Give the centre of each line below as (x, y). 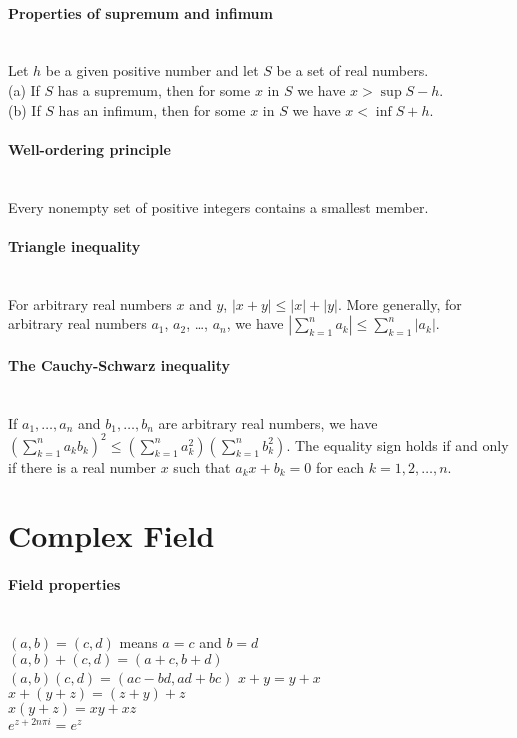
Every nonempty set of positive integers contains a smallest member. (218, 206)
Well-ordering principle (89, 148)
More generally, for (404, 303)
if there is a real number (82, 466)
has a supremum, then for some (154, 89)
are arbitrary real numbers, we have (268, 422)
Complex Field (111, 535)
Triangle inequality (74, 245)
